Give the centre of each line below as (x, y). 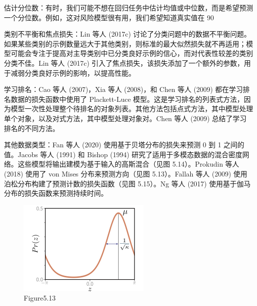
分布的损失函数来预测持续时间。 (56, 193)
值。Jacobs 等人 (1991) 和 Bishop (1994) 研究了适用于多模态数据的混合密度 (123, 154)
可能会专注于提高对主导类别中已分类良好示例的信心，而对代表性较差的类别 (132, 53)
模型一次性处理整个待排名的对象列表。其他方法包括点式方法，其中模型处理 (132, 109)
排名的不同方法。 (32, 128)
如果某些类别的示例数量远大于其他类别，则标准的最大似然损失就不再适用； (125, 43)
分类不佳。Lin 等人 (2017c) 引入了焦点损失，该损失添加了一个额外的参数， (124, 63)
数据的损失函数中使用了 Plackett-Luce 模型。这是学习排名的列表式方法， (127, 99)
